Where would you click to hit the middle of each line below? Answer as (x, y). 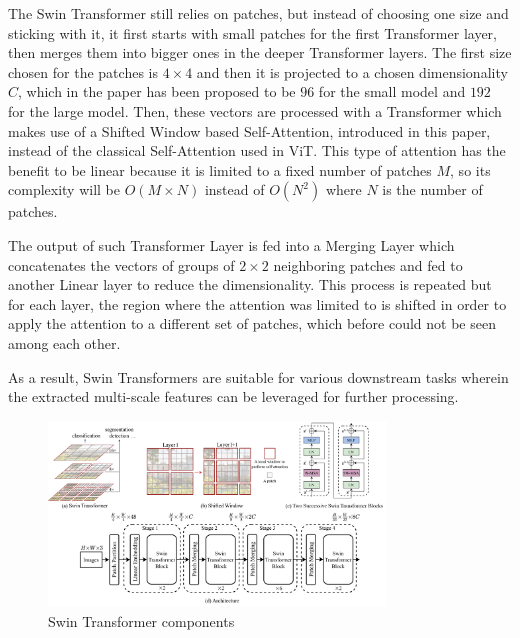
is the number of (432, 189)
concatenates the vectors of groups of (121, 264)
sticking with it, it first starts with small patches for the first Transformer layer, (252, 32)
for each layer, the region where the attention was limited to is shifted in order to (257, 303)
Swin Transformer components (141, 620)
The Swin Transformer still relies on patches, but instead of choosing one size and (258, 13)
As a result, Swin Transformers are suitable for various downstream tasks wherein (258, 376)
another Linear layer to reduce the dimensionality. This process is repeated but (250, 284)
